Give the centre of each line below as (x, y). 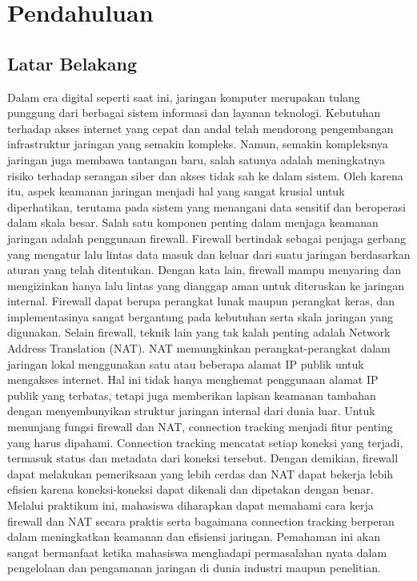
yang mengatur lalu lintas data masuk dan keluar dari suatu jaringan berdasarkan (209, 254)
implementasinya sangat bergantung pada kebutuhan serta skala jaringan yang (200, 316)
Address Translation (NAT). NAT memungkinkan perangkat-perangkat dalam (199, 348)
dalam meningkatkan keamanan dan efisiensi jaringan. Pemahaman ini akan (194, 537)
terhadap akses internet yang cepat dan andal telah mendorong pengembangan (200, 128)
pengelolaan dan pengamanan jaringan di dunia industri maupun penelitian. (194, 568)
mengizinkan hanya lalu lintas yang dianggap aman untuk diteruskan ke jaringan (206, 285)
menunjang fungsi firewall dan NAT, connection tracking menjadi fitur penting (200, 427)
